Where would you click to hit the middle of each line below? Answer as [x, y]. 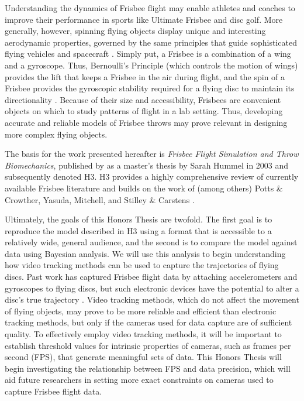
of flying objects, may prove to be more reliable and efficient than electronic [141, 311]
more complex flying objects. [56, 134]
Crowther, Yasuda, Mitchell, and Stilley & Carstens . [100, 199]
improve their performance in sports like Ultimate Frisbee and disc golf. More [144, 19]
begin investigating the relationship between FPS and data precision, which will [148, 368]
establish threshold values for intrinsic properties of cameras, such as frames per [148, 345]
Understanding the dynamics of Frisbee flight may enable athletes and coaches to [150, 8]
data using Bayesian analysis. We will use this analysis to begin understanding [145, 253]
